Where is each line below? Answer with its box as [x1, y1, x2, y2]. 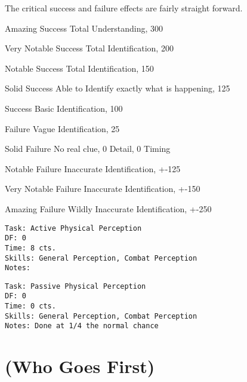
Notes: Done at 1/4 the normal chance [5, 322, 159, 331]
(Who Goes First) [5, 354, 155, 378]
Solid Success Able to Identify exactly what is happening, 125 [5, 82, 230, 94]
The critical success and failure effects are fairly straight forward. [5, 2, 243, 14]
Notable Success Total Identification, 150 [5, 62, 154, 74]
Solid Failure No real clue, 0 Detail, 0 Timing [5, 142, 171, 155]
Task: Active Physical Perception [5, 224, 142, 233]
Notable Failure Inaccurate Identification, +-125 [5, 162, 181, 175]
